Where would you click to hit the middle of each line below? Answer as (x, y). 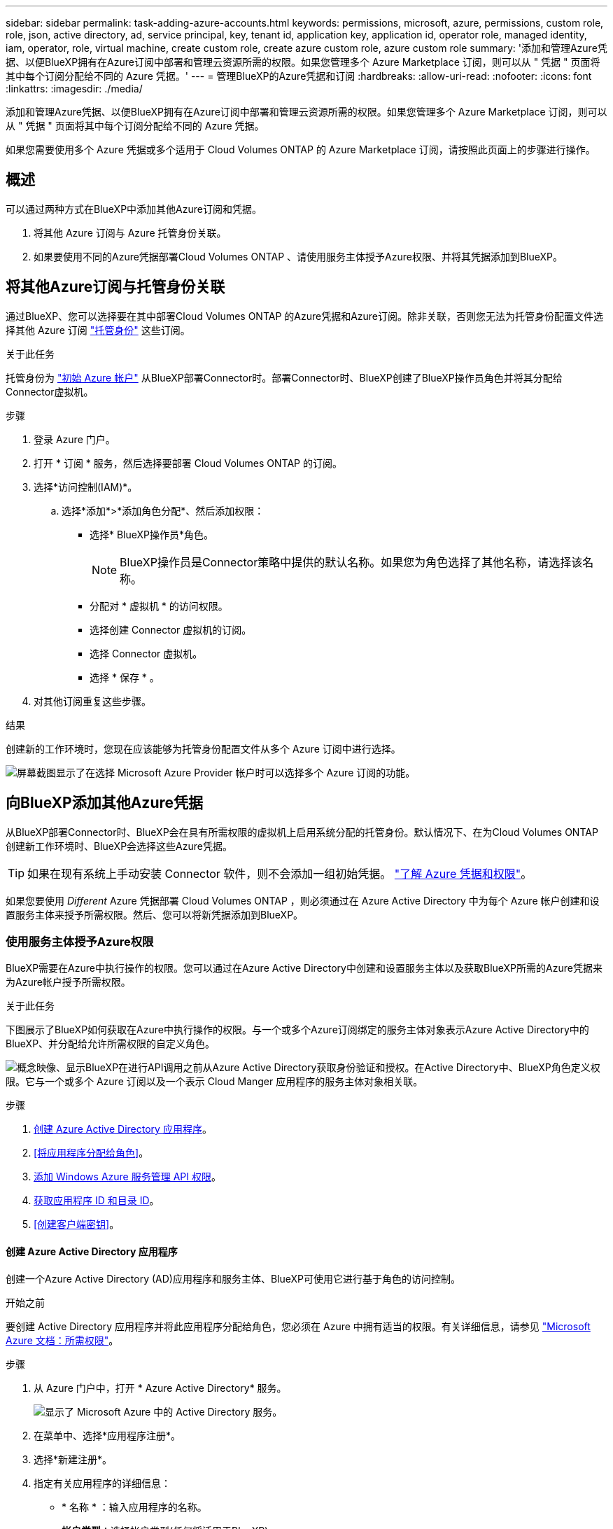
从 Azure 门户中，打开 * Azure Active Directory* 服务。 (160, 1388)
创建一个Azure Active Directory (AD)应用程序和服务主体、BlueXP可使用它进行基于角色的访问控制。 (233, 1278)
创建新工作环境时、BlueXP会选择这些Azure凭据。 (119, 846)
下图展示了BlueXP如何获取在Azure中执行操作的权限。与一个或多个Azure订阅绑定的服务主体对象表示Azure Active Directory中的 (297, 1030)
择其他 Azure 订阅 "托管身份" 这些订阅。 (98, 330)
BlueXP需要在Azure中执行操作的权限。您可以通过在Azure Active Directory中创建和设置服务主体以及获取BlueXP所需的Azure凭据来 (304, 968)
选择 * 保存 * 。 (125, 677)
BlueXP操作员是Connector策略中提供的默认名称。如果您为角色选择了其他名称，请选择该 (351, 562)
